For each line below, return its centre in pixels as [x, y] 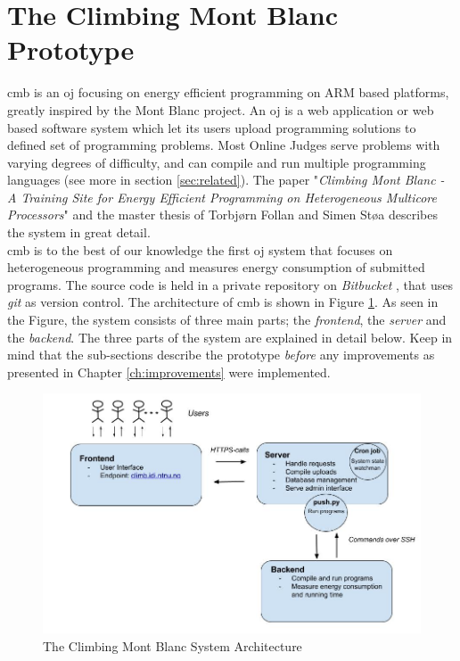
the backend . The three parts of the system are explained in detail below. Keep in [230, 337]
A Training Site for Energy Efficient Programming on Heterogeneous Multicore [222, 197]
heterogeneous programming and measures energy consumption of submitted [216, 267]
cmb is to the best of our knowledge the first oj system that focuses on [200, 249]
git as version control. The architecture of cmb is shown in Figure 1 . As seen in [223, 302]
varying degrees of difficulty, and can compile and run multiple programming [217, 162]
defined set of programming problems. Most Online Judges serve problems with [224, 145]
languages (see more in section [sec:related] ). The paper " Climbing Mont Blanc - [226, 180]
